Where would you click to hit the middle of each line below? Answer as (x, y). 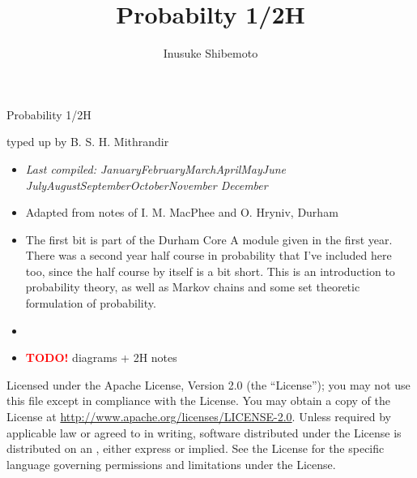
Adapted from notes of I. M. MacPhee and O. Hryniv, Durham (182, 212)
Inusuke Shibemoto (211, 53)
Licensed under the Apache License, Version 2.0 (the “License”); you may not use (208, 384)
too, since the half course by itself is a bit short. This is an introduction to (210, 271)
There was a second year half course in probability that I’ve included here (208, 255)
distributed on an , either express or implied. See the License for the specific (196, 448)
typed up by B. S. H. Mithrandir (88, 142)
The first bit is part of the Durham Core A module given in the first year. (209, 239)
